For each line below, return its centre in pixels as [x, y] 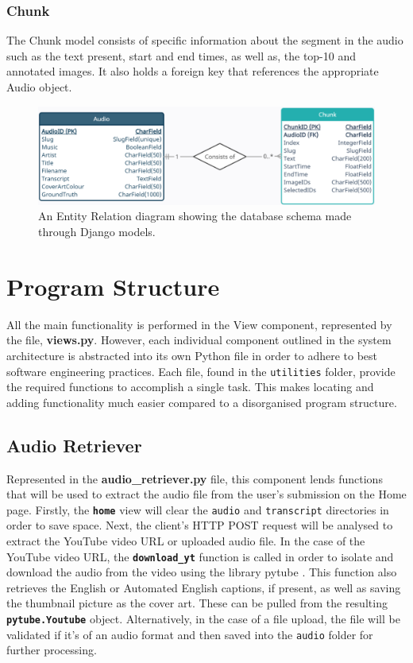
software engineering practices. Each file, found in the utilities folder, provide [201, 371]
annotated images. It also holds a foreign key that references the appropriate [193, 71]
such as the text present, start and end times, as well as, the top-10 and [181, 55]
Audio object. [39, 87]
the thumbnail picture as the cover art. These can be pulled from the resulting [197, 603]
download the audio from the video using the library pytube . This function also [202, 572]
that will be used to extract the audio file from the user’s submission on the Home [206, 494]
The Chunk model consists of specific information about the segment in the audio [205, 40]
